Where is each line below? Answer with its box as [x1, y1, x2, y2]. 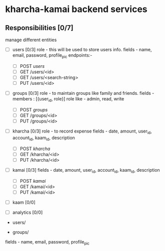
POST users [19, 63, 45, 69]
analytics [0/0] [12, 209, 43, 215]
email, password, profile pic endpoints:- [12, 52, 92, 59]
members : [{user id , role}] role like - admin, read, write [12, 96, 124, 103]
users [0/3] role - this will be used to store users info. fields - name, [12, 47, 152, 52]
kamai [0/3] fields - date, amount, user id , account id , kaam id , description [12, 167, 160, 174]
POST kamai [19, 178, 46, 184]
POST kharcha [19, 146, 50, 152]
